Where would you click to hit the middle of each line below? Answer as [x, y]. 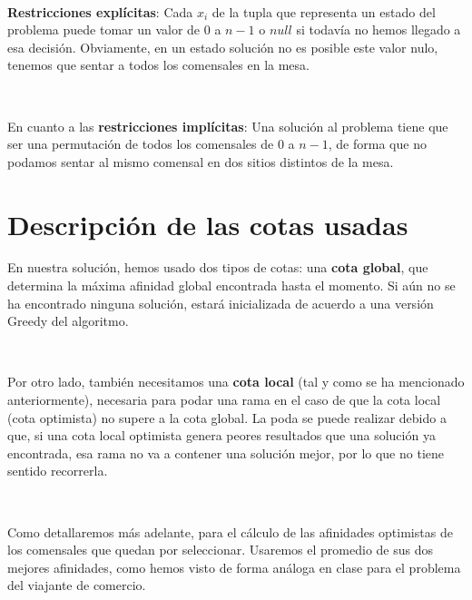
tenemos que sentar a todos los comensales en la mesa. [158, 65]
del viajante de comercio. [77, 585]
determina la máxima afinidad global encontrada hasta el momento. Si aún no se [231, 285]
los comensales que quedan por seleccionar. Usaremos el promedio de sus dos [220, 550]
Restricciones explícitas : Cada [100, 11]
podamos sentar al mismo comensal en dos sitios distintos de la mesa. [201, 161]
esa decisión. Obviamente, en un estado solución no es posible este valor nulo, [223, 47]
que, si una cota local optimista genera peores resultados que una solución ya [221, 435]
